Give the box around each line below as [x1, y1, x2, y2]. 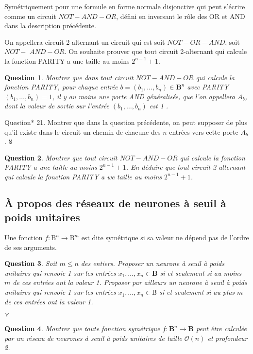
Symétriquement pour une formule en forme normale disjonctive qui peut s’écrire [4, 1, 245, 11]
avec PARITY [187, 82, 229, 92]
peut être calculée [196, 323, 247, 334]
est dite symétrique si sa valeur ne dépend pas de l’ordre [81, 232, 249, 243]
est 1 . [149, 101, 169, 111]
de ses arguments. [4, 242, 57, 252]
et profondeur [207, 333, 248, 343]
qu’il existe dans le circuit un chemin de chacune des [4, 126, 161, 137]
